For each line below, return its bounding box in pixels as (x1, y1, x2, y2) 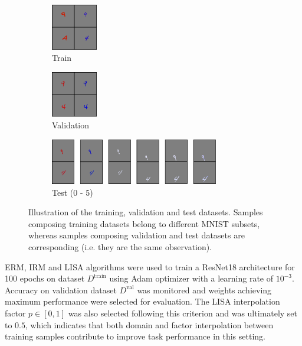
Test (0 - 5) (52, 186, 93, 198)
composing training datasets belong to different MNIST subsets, (28, 217, 260, 229)
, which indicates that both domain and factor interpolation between (25, 318, 274, 331)
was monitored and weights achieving (137, 283, 272, 296)
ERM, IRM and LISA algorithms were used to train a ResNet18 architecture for (5, 260, 295, 273)
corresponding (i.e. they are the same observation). (28, 241, 212, 253)
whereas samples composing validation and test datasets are (28, 229, 245, 241)
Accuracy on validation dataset (5, 283, 117, 296)
